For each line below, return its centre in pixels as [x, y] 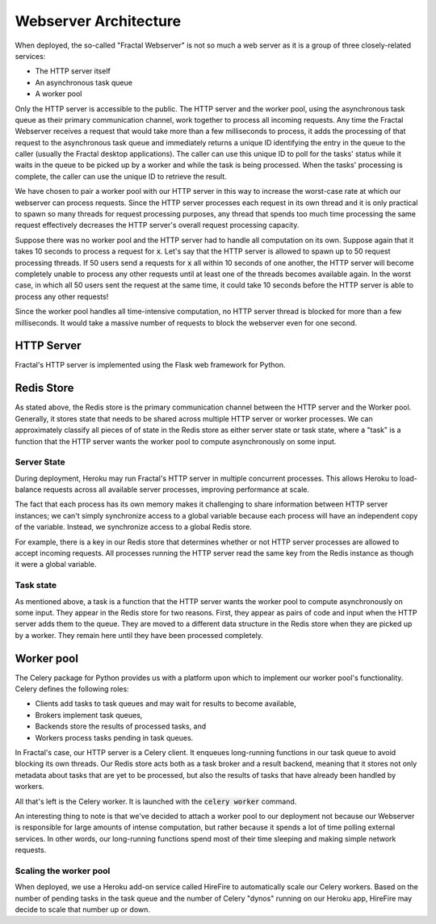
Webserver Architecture [98, 21]
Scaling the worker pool [63, 871]
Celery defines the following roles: [72, 689]
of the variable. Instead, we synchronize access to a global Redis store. [133, 527]
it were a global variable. [56, 565]
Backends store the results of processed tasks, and [121, 726]
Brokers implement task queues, [89, 715]
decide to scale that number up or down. [83, 909]
